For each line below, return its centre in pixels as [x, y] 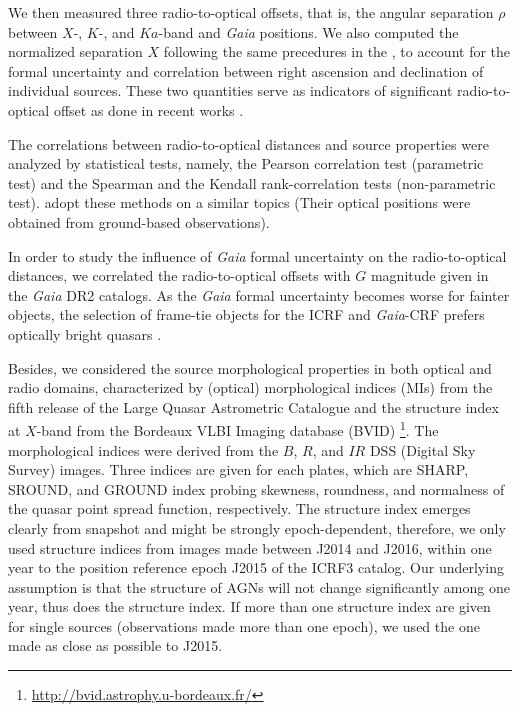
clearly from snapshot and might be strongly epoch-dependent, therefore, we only [257, 527]
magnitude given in [429, 275]
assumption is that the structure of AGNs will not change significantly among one [259, 586]
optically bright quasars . [85, 333]
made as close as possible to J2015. [115, 645]
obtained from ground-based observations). [139, 221]
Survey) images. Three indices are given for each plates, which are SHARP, [238, 469]
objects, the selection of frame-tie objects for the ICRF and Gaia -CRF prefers [246, 314]
